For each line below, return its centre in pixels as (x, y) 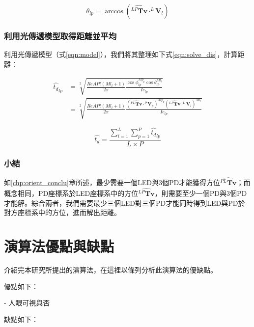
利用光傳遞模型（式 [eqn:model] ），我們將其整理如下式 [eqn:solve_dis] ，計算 (121, 54)
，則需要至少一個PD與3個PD (201, 193)
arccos (114, 11)
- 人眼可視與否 (27, 303)
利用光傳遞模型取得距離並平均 (60, 36)
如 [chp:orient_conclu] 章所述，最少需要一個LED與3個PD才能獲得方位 (112, 182)
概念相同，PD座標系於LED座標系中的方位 (71, 193)
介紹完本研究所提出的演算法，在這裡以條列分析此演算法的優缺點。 (111, 270)
